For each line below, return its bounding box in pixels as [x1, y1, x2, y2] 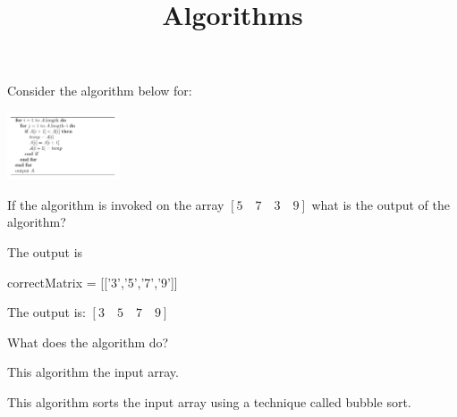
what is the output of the [311, 195, 450, 213]
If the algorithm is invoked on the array [7, 195, 224, 213]
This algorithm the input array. [7, 363, 179, 381]
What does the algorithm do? [7, 332, 169, 351]
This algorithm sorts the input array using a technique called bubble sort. [7, 393, 411, 412]
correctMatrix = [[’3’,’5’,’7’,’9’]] [7, 272, 178, 291]
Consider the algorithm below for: [7, 81, 192, 100]
